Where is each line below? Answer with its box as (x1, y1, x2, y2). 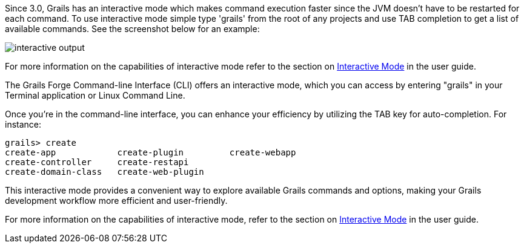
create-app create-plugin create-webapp (5, 148, 296, 157)
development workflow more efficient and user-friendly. (5, 195, 228, 206)
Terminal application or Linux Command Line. (5, 90, 185, 100)
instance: (5, 119, 42, 129)
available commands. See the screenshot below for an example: (5, 24, 260, 34)
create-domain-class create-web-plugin (5, 167, 204, 177)
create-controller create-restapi (5, 157, 189, 167)
